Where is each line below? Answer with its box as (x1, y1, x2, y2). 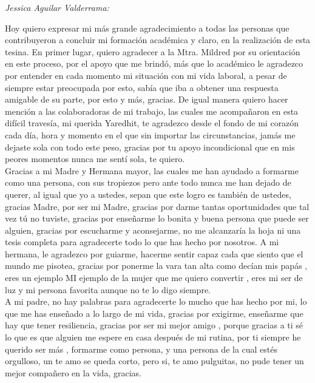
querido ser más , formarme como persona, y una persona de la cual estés (5, 342, 278, 355)
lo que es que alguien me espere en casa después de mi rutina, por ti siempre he (5, 331, 301, 344)
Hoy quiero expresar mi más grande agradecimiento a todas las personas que (5, 21, 290, 34)
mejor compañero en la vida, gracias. (5, 366, 141, 379)
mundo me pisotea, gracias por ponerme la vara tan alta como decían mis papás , (5, 259, 308, 272)
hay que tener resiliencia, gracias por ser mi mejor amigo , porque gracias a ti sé (5, 319, 303, 331)
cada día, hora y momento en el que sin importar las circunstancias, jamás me (5, 128, 296, 141)
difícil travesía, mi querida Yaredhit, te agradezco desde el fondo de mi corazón (5, 117, 299, 129)
